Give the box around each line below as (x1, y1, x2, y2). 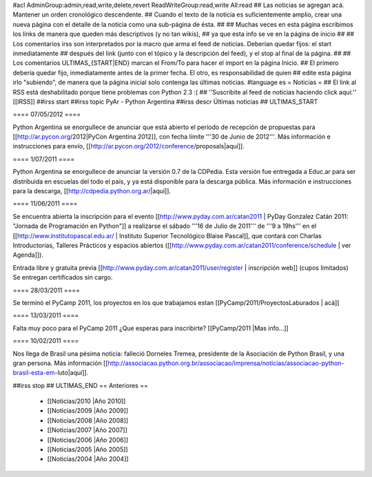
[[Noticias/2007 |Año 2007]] (47, 426, 127, 434)
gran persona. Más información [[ (12, 359, 108, 367)
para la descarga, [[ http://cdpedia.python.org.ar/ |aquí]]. (12, 187, 172, 195)
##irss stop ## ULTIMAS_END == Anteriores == (12, 381, 148, 389)
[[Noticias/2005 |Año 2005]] (47, 445, 128, 454)
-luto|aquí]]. (54, 369, 89, 377)
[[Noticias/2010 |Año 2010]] (47, 397, 126, 405)
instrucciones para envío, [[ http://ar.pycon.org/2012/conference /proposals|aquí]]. (12, 142, 245, 150)
